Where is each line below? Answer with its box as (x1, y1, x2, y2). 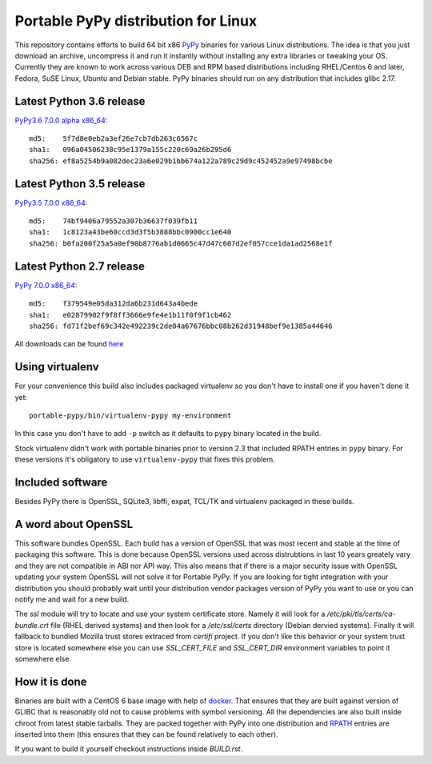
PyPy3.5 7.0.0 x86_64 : (14, 198, 88, 207)
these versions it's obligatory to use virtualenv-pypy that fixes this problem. (14, 454, 275, 464)
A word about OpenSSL (14, 517, 134, 531)
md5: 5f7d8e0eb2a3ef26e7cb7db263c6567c (29, 134, 198, 143)
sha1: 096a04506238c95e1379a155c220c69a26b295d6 (29, 145, 232, 154)
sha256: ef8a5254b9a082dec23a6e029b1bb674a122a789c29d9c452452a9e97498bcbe (29, 156, 333, 166)
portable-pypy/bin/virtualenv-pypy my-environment (29, 411, 232, 420)
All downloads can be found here (14, 339, 124, 349)
